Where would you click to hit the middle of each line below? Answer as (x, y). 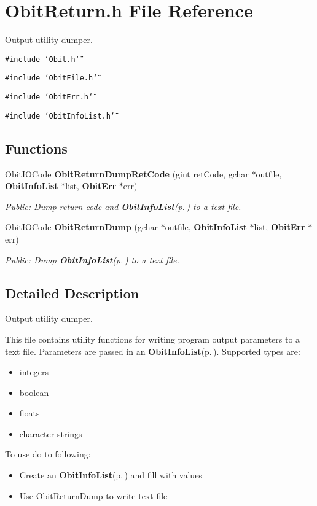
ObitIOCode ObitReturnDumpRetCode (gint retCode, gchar (127, 173)
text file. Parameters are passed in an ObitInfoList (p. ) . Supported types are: (153, 351)
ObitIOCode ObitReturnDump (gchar (82, 227)
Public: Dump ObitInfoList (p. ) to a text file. (92, 259)
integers (34, 372)
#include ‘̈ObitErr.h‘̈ (49, 97)
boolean (34, 392)
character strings (51, 433)
